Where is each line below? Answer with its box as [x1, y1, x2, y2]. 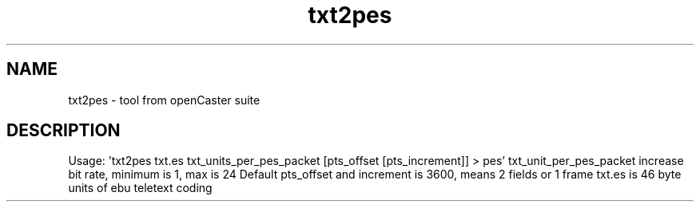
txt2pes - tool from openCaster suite [68, 92, 261, 107]
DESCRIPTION [6, 120, 121, 141]
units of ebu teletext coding [68, 181, 213, 195]
